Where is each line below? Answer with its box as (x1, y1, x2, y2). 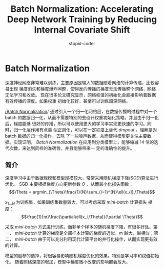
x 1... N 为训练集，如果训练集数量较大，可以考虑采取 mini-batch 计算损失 (5, 199, 147, 206)
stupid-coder (69, 40, 95, 46)
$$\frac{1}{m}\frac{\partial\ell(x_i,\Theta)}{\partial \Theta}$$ (21, 214, 143, 220)
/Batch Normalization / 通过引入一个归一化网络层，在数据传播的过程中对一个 (5, 108, 157, 114)
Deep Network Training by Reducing (7, 14, 157, 25)
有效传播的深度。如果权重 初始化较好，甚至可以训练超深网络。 (5, 98, 130, 104)
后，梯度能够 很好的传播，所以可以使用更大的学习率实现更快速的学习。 (5, 121, 147, 126)
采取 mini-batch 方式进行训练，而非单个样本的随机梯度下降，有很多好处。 (5, 224, 154, 230)
